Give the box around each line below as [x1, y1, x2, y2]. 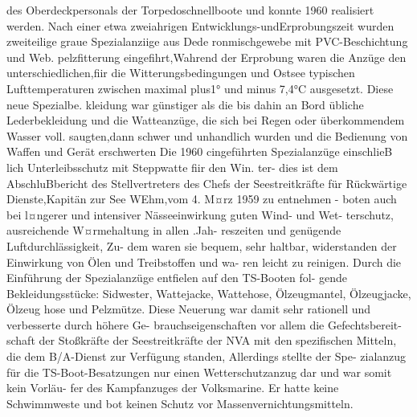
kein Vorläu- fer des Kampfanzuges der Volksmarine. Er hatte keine [6, 379, 339, 396]
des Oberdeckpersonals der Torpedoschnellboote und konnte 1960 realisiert [6, 2, 374, 18]
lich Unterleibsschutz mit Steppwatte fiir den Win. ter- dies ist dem [6, 158, 338, 175]
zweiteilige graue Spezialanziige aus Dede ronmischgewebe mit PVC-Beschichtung [6, 33, 408, 50]
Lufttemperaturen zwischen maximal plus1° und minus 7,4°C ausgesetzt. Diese [6, 80, 394, 96]
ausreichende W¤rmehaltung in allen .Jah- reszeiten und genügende [6, 222, 341, 239]
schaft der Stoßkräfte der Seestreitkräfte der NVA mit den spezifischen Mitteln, [6, 332, 397, 349]
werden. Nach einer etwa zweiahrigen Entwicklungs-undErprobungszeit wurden [6, 17, 395, 34]
